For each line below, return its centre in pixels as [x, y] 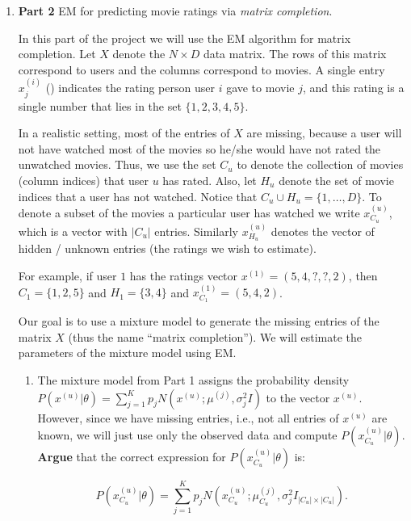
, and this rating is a [353, 88]
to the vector [298, 397]
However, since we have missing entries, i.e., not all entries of [188, 417]
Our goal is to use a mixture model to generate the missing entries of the [199, 321]
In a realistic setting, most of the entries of [124, 133]
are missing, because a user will [324, 133]
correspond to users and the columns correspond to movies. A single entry [201, 69]
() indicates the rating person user [130, 88]
